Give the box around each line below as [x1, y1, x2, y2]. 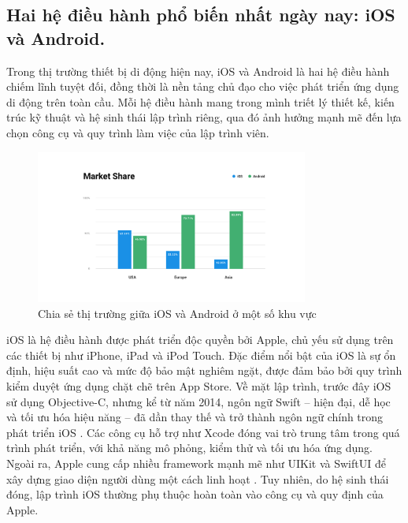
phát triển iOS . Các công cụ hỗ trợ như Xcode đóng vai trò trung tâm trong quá [6, 424, 400, 440]
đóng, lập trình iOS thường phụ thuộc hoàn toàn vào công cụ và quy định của [6, 486, 384, 502]
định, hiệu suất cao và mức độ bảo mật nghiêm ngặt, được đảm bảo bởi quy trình [6, 362, 402, 379]
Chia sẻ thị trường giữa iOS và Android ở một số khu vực [38, 304, 317, 321]
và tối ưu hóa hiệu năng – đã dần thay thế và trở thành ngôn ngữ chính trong [6, 409, 384, 425]
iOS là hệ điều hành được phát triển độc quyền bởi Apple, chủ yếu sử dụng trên [6, 331, 394, 348]
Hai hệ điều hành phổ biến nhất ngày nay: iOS [6, 2, 395, 27]
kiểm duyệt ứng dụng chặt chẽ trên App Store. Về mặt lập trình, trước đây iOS [6, 377, 391, 394]
